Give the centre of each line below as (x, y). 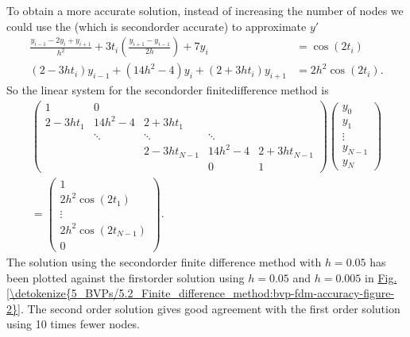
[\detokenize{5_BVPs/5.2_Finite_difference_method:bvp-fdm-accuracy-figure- (201, 293)
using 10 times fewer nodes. (73, 324)
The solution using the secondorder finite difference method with (164, 262)
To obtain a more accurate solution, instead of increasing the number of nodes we (205, 10)
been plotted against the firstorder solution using (126, 277)
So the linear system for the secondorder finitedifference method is (168, 90)
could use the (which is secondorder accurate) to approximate (157, 26)
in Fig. (381, 277)
